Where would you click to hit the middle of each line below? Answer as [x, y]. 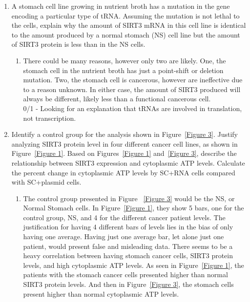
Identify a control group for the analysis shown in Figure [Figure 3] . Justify [125, 134]
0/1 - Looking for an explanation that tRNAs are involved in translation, [133, 108]
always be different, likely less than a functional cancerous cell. [117, 99]
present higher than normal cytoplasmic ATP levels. [101, 293]
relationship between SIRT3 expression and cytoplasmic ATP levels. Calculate [128, 162]
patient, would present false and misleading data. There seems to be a [128, 246]
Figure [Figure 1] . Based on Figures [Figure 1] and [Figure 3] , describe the [124, 153]
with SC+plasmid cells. [46, 182]
